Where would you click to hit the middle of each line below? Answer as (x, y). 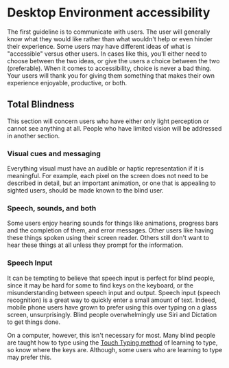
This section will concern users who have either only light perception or (108, 121)
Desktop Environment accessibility (109, 13)
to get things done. (34, 322)
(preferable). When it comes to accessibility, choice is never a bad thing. (109, 68)
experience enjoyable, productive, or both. (67, 83)
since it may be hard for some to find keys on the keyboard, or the (100, 285)
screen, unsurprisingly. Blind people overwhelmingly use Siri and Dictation (112, 314)
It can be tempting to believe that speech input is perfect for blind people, (111, 278)
